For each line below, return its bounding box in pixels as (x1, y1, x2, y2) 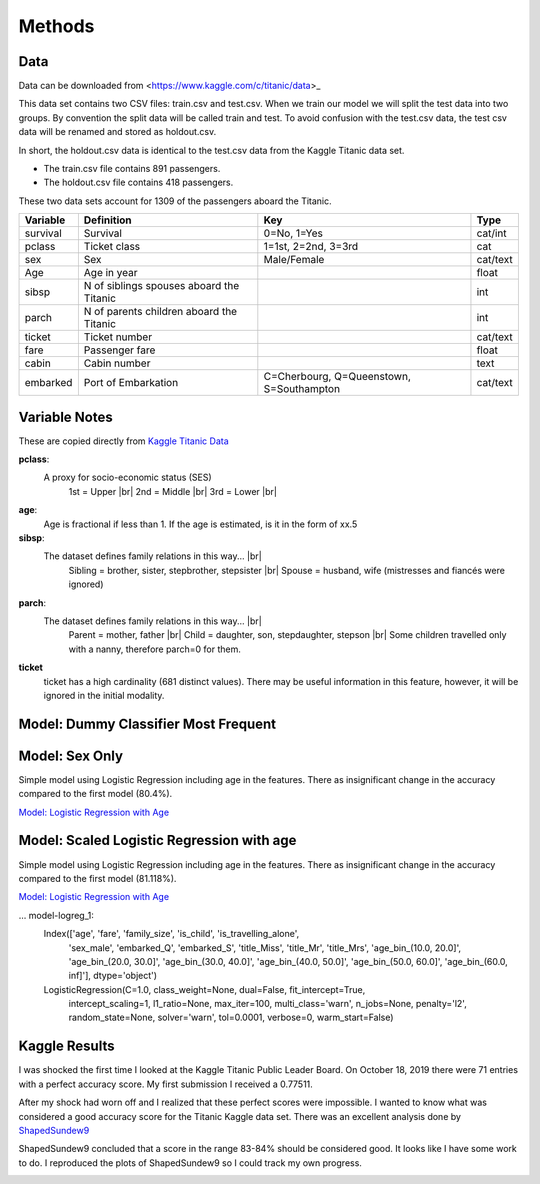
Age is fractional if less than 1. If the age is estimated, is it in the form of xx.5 (43, 518, 358, 530)
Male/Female (263, 253, 325, 267)
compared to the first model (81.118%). (18, 872, 177, 884)
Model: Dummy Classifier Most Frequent (18, 715, 277, 732)
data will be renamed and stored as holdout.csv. (18, 126, 217, 138)
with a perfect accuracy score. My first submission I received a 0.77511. (18, 1078, 314, 1090)
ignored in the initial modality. (43, 689, 165, 701)
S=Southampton (263, 382, 340, 396)
